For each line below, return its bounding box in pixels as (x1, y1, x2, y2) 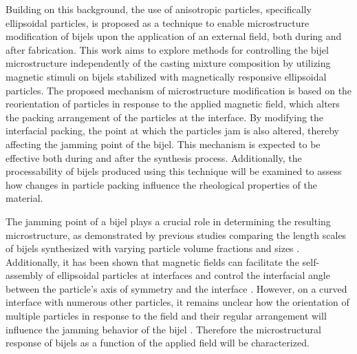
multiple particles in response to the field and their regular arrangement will (6, 309, 327, 323)
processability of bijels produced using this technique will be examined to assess (6, 164, 342, 178)
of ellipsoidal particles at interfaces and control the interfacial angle (46, 268, 330, 282)
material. (6, 191, 43, 205)
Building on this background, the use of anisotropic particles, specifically (6, 2, 312, 16)
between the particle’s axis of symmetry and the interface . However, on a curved (6, 281, 347, 295)
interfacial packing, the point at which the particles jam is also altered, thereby (6, 123, 339, 138)
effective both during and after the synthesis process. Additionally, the (6, 150, 302, 165)
